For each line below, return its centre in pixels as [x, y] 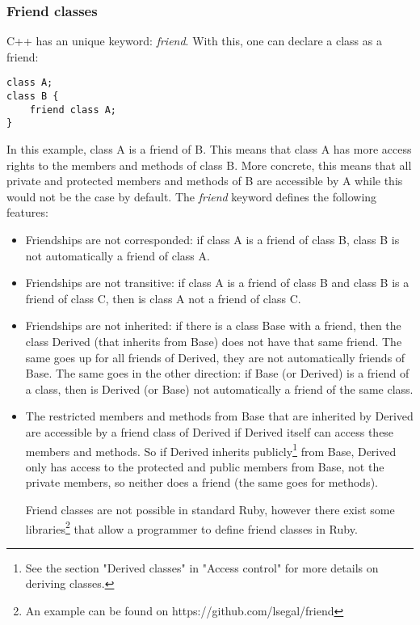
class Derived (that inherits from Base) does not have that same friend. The [214, 341]
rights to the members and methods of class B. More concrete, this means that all [209, 165]
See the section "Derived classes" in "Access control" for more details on [202, 567]
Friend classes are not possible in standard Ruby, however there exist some [210, 509]
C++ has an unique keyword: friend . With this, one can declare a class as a [194, 41]
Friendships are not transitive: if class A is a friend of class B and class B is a [217, 283]
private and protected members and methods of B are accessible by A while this [205, 181]
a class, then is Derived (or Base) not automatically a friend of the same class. [219, 389]
